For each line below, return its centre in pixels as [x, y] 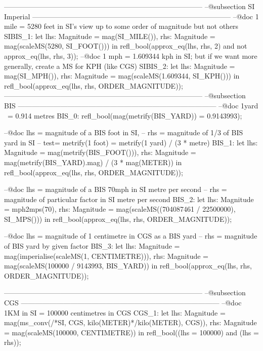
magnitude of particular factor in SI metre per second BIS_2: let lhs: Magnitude [129, 199]
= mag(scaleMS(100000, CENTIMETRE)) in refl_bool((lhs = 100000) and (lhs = [131, 332]
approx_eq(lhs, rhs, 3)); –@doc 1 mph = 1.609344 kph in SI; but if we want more [131, 55]
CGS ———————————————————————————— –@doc [123, 303]
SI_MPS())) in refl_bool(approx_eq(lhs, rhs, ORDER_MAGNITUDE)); [118, 219]
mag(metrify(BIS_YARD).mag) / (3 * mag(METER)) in [93, 162]
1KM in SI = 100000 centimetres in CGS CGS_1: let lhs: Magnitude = [115, 312]
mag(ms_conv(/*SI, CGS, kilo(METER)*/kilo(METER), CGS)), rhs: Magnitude [130, 322]
